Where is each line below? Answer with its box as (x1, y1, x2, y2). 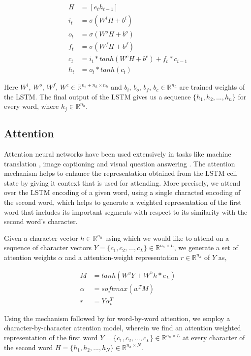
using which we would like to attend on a (105, 232, 229, 243)
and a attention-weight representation (64, 252, 179, 262)
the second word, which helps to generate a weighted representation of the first (4, 197, 242, 207)
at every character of (182, 332, 245, 343)
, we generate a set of (174, 242, 238, 253)
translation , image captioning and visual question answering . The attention (4, 158, 235, 168)
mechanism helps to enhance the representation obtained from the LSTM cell (4, 168, 237, 178)
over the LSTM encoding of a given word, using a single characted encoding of (4, 187, 241, 197)
